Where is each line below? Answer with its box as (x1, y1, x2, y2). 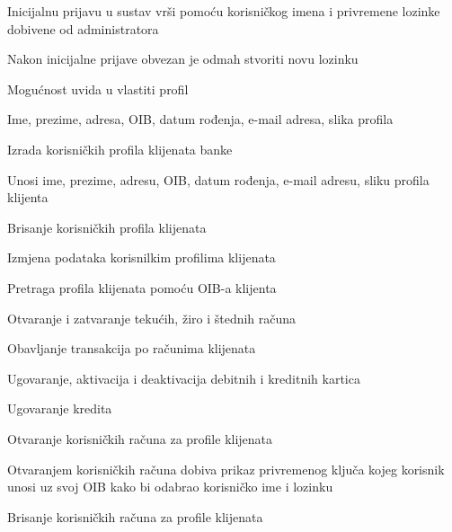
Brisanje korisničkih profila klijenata (7, 217, 207, 236)
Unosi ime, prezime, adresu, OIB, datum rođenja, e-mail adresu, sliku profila (7, 170, 430, 189)
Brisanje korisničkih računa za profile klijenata (7, 507, 263, 526)
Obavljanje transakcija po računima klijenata (7, 339, 256, 358)
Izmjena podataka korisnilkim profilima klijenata (7, 248, 276, 267)
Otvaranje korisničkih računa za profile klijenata (7, 429, 273, 448)
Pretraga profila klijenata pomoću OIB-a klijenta (7, 278, 277, 297)
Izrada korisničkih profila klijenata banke (7, 139, 233, 158)
